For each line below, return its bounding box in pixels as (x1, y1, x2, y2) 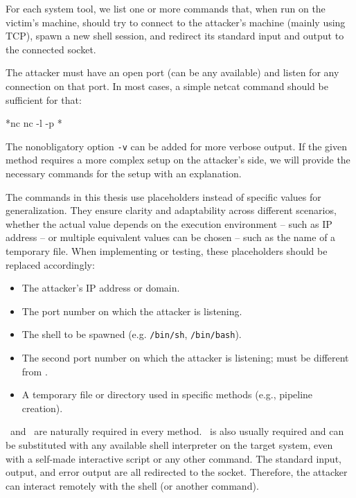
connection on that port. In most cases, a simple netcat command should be (6, 78, 328, 93)
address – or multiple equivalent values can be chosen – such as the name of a (6, 230, 336, 244)
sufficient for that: (6, 92, 82, 107)
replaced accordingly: (6, 257, 95, 272)
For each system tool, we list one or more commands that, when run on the (6, 1, 326, 15)
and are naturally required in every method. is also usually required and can (10, 424, 344, 438)
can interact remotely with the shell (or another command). (6, 478, 259, 492)
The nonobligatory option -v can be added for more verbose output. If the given (6, 139, 347, 153)
